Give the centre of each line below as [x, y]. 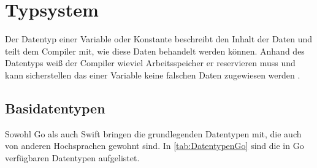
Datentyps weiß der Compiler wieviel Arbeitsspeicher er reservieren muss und [150, 63]
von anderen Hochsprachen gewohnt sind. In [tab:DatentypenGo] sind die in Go [155, 146]
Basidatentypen [55, 108]
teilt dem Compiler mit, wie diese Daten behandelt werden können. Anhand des [155, 51]
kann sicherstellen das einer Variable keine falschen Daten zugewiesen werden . [153, 74]
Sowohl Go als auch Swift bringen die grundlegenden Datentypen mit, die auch [153, 133]
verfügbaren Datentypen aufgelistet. [72, 157]
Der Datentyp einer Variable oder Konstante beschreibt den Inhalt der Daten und [159, 39]
